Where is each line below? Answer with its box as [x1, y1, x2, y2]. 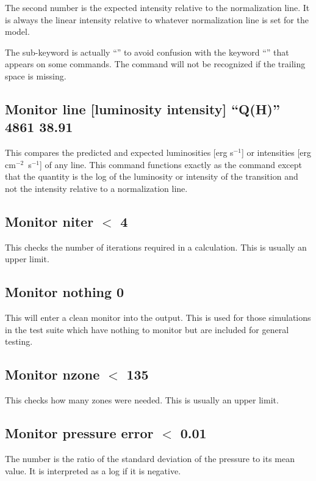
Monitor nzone [5, 365, 100, 384]
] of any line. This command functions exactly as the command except [40, 158, 302, 171]
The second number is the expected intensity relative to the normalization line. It [5, 1, 310, 13]
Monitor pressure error [5, 424, 154, 442]
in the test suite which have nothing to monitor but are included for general [5, 323, 289, 336]
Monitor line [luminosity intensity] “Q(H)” [5, 99, 280, 118]
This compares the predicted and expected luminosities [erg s [5, 146, 234, 159]
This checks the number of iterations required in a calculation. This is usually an [5, 240, 307, 253]
